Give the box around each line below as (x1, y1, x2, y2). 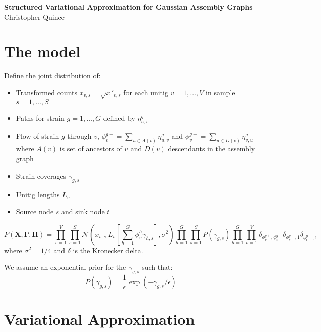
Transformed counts (16, 87, 77, 97)
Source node (16, 206, 54, 216)
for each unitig (123, 87, 168, 97)
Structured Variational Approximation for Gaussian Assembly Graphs (4, 2, 253, 12)
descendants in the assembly (168, 143, 255, 154)
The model (4, 41, 81, 62)
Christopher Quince (4, 11, 65, 22)
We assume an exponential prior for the (4, 262, 126, 272)
